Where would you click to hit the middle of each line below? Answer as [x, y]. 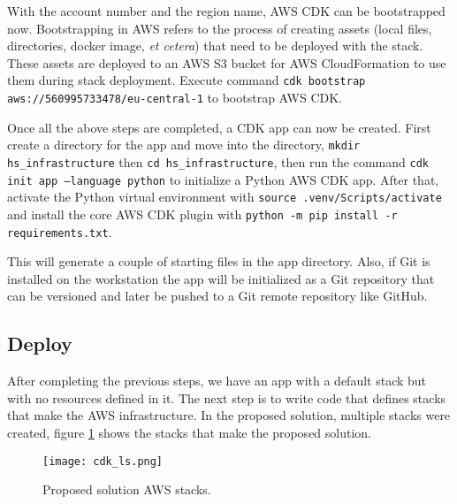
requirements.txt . [60, 231]
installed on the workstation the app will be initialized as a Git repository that [221, 278]
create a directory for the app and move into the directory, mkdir [184, 145]
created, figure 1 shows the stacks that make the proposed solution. [189, 432]
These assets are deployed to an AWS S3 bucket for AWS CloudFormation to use [227, 62]
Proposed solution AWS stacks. [127, 489]
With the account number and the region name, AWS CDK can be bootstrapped [226, 11]
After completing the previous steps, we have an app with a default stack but [217, 381]
